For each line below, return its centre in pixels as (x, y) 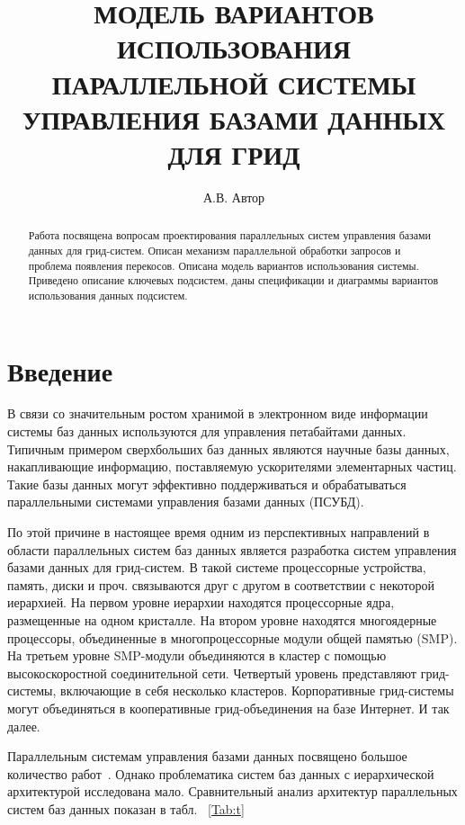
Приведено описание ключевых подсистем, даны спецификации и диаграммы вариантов (233, 280)
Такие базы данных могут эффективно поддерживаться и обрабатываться (207, 484)
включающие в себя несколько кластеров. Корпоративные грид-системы (257, 690)
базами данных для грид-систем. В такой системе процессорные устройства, (217, 567)
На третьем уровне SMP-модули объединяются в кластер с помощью (197, 655)
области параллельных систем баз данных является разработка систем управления (232, 549)
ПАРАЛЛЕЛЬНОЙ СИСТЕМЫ (234, 83)
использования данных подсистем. (108, 295)
